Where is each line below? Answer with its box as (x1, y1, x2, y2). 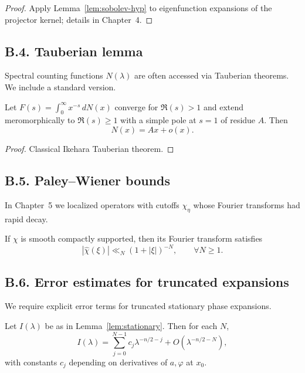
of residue (221, 114, 256, 126)
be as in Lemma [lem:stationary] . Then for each (45, 320, 218, 332)
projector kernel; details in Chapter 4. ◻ (5, 13, 153, 25)
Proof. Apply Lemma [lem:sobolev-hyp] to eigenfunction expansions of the (5, 2, 272, 13)
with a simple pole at (120, 114, 196, 126)
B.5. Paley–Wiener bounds (5, 171, 171, 189)
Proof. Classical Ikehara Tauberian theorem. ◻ (5, 142, 174, 154)
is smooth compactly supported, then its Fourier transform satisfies (21, 232, 263, 245)
